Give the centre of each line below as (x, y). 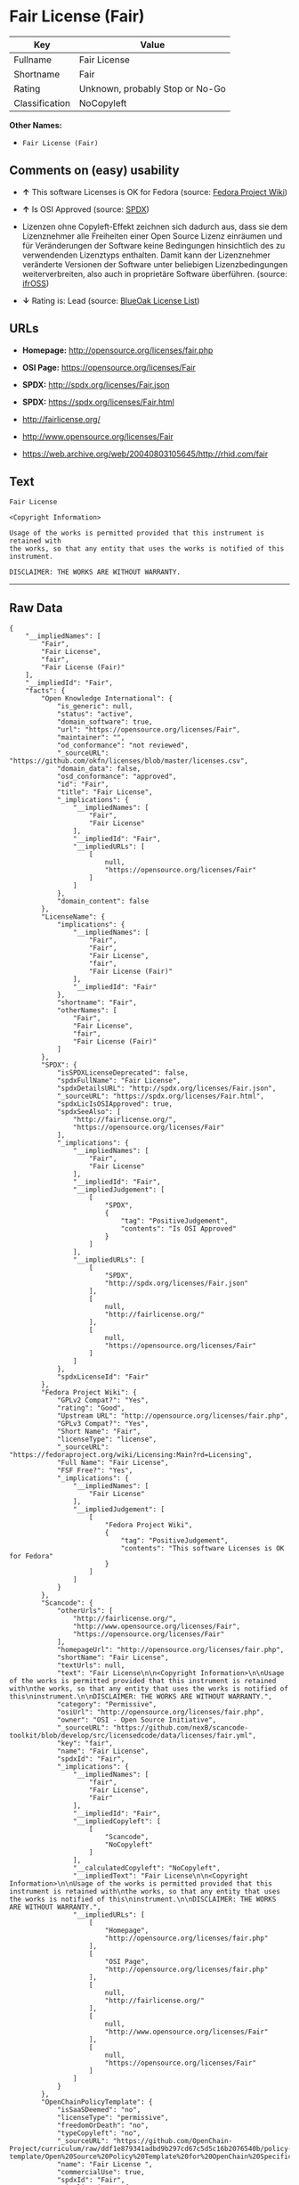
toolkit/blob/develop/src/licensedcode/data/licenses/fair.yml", (133, 1736)
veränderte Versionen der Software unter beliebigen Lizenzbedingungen (155, 264)
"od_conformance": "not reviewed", (123, 746)
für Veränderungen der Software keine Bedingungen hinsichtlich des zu (154, 245)
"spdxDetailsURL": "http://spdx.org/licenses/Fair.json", (166, 1089)
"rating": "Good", (91, 1408)
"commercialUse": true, (101, 2173)
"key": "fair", (85, 1744)
